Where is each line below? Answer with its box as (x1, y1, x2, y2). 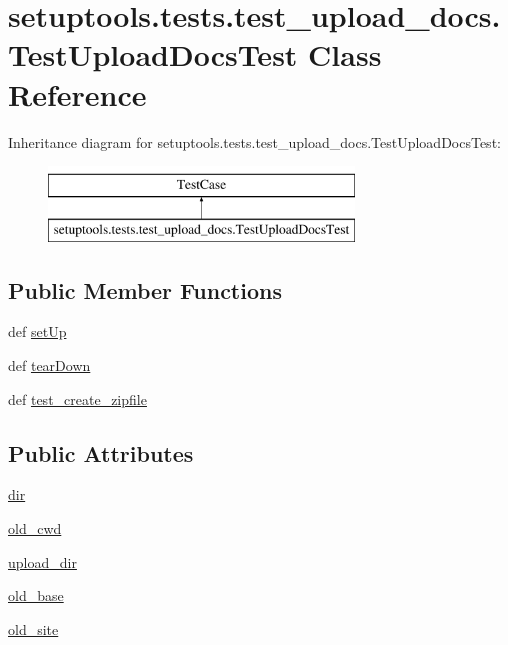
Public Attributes (8, 437, 194, 468)
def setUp (8, 321, 67, 342)
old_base (8, 585, 64, 606)
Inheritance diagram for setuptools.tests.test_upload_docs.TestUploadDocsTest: (8, 131, 501, 152)
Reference (8, 73, 147, 114)
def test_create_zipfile (8, 388, 147, 409)
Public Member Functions (8, 274, 282, 305)
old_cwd (8, 518, 62, 539)
